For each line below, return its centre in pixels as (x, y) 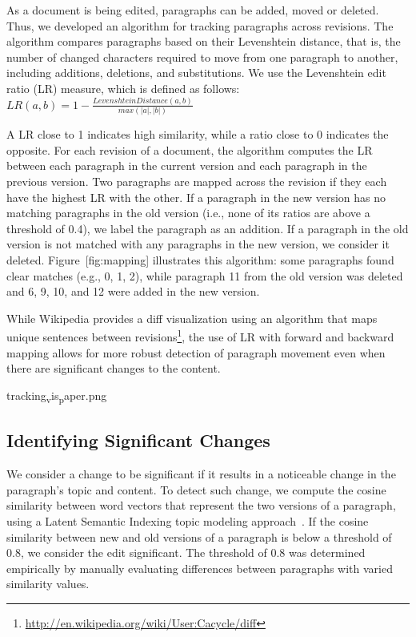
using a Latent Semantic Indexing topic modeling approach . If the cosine (188, 520)
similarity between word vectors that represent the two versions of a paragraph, (201, 505)
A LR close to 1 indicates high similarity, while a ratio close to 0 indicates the (198, 134)
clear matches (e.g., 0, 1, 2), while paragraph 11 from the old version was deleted (205, 275)
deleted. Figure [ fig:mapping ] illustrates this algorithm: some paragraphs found (200, 260)
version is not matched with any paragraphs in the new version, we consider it (198, 244)
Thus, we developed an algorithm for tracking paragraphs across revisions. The (200, 25)
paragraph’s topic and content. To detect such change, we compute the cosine (196, 489)
